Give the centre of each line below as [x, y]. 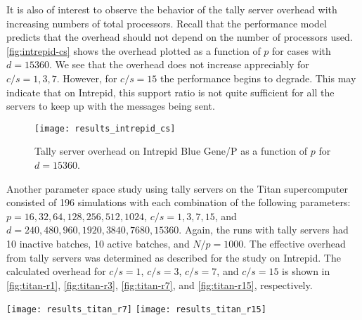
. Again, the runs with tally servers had [264, 230]
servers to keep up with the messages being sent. [111, 106]
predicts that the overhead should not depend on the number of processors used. [180, 37]
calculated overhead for [56, 271]
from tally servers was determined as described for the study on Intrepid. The [174, 257]
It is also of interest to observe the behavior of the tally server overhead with [172, 9]
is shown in [306, 271]
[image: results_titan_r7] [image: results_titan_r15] [136, 310]
